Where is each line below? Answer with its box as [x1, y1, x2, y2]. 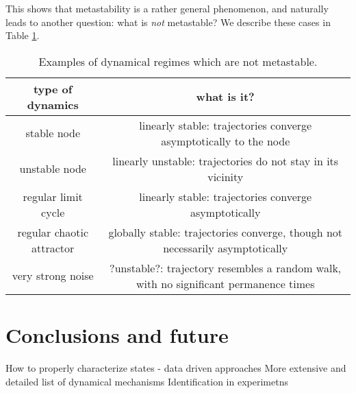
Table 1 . [5, 28, 40, 43]
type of [33, 80, 73, 97]
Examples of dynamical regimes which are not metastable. [38, 53, 318, 69]
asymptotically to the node [161, 132, 290, 149]
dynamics [27, 96, 79, 112]
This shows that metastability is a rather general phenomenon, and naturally [5, 1, 329, 15]
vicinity [207, 168, 244, 184]
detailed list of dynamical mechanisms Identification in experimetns [5, 374, 288, 388]
